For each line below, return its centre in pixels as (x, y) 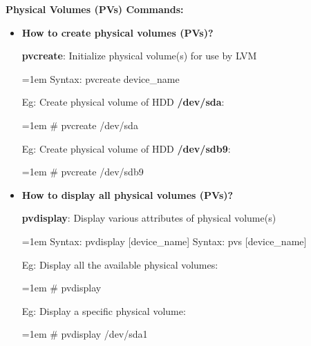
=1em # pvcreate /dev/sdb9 (83, 172)
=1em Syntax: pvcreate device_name (101, 78)
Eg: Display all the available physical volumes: (120, 264)
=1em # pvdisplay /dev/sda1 (85, 334)
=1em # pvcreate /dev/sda (80, 125)
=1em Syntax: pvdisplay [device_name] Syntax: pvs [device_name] (164, 241)
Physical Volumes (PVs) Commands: (95, 9)
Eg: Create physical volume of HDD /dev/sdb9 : (126, 148)
